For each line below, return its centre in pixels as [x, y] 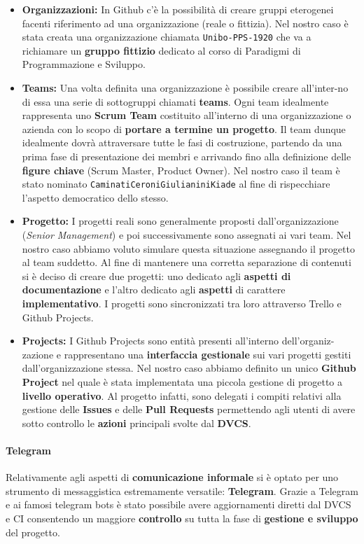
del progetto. [33, 532]
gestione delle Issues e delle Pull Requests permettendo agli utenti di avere [189, 409]
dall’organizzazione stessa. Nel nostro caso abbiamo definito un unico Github [189, 368]
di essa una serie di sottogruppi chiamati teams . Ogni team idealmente [175, 101]
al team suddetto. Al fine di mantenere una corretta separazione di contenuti [187, 262]
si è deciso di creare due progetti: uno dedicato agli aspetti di [156, 276]
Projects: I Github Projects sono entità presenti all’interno [150, 341]
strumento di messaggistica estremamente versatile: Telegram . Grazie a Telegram [182, 490]
